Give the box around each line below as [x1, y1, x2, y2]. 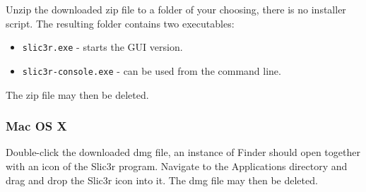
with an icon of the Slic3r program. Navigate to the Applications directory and [6, 158, 348, 173]
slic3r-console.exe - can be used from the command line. [22, 63, 281, 78]
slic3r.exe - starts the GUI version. [22, 40, 183, 54]
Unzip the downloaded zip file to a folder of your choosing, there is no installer [6, 2, 346, 16]
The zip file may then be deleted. [6, 87, 149, 102]
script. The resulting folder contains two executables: [6, 16, 235, 30]
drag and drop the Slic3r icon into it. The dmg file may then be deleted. [6, 172, 318, 187]
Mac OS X [6, 117, 67, 135]
